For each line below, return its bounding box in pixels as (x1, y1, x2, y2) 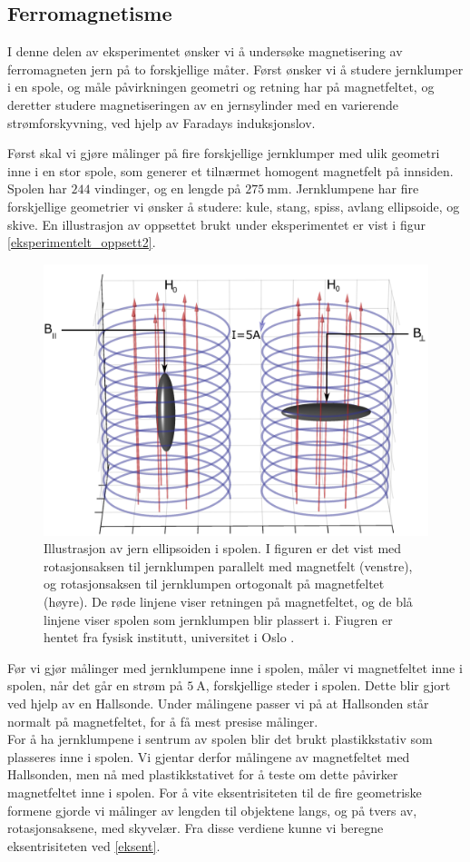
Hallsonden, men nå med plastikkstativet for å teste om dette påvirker (7, 765, 398, 784)
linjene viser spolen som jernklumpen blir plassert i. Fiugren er (44, 609, 393, 629)
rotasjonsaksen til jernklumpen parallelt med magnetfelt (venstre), (44, 556, 413, 575)
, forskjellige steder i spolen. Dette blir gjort (205, 676, 451, 695)
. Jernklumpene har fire (288, 179, 419, 198)
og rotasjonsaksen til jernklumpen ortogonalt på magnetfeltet (44, 574, 385, 593)
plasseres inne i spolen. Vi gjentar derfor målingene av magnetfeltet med (7, 747, 410, 766)
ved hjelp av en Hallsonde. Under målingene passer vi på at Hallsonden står (7, 694, 429, 713)
